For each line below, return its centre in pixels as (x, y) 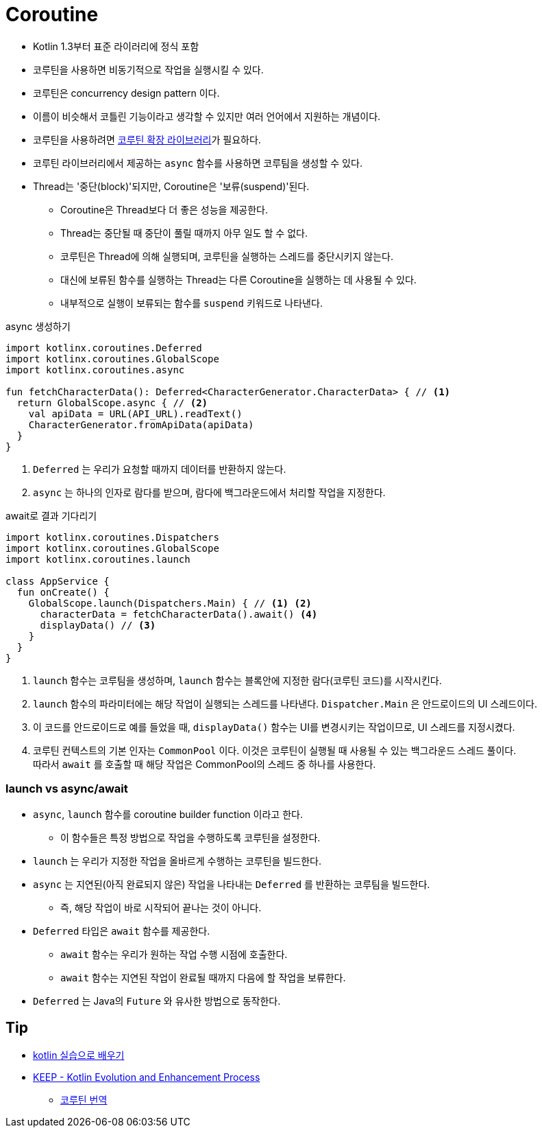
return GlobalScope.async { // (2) (112, 402)
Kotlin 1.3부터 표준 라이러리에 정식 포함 (116, 46)
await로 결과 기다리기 (51, 515)
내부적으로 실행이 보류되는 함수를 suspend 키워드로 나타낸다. (192, 303)
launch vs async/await (67, 789)
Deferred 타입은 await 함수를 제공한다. (122, 931)
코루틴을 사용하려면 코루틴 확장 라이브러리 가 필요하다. (147, 139)
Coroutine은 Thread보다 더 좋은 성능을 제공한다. (164, 209)
